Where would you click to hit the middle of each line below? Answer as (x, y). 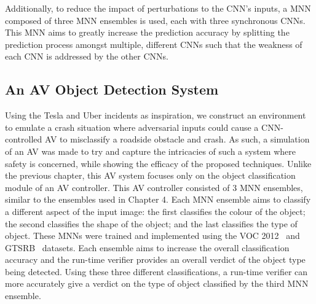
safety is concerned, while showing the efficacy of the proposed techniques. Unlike (158, 163)
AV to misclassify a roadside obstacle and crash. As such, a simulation (177, 139)
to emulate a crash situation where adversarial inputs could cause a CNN (143, 127)
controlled (24, 139)
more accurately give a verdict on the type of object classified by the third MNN (157, 283)
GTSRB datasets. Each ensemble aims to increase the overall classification (147, 247)
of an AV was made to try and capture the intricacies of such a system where (150, 151)
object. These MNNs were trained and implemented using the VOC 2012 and (152, 236)
